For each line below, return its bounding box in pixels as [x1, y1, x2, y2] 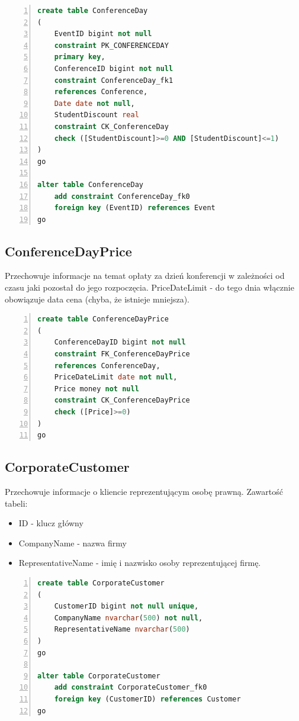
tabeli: [5, 497, 28, 509]
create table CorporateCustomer [37, 578, 165, 587]
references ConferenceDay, [54, 361, 160, 370]
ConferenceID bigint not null [54, 64, 173, 73]
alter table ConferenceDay [37, 180, 143, 189]
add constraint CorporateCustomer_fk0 [54, 683, 207, 692]
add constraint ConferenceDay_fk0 [54, 192, 190, 201]
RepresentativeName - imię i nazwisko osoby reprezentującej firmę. [18, 556, 261, 569]
